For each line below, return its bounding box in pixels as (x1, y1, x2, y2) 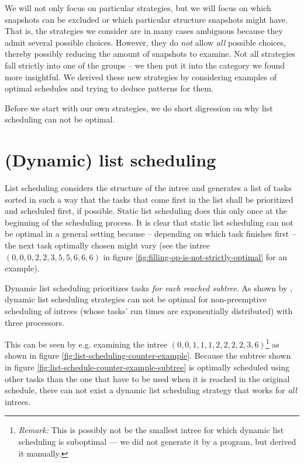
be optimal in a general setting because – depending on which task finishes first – (5, 227, 296, 240)
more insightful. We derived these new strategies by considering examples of (5, 70, 277, 83)
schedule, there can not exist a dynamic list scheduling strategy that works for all (5, 384, 297, 396)
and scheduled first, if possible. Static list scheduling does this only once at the (5, 205, 287, 217)
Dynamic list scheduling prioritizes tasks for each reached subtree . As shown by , (5, 281, 293, 294)
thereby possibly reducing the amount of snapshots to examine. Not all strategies (5, 47, 295, 60)
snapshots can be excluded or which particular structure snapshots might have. (5, 13, 288, 25)
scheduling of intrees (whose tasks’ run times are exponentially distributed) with (5, 305, 293, 316)
